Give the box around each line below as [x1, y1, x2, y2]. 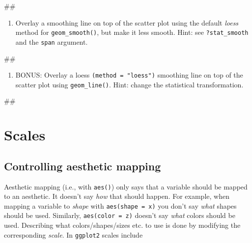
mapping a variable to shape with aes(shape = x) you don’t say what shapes [4, 200, 237, 211]
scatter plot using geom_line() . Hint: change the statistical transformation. [15, 79, 244, 89]
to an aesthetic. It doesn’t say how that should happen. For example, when [4, 191, 229, 201]
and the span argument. [15, 36, 88, 47]
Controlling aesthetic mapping [4, 158, 161, 173]
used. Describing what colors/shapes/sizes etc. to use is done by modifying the [4, 220, 241, 230]
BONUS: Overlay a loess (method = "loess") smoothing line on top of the [15, 70, 243, 80]
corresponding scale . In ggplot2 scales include [4, 229, 143, 240]
